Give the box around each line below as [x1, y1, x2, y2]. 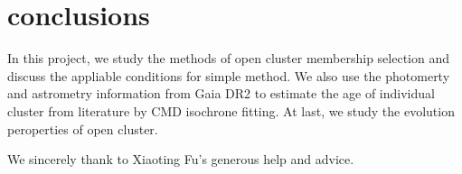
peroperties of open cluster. [7, 119, 158, 138]
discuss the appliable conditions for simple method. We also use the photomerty [7, 66, 450, 85]
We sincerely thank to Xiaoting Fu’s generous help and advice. [7, 150, 354, 169]
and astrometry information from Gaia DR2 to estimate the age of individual [7, 84, 435, 103]
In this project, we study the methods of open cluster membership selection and [7, 49, 450, 68]
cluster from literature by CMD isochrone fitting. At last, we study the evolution [7, 101, 455, 120]
